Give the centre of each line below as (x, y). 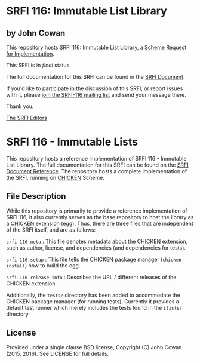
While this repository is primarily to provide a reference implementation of (97, 211)
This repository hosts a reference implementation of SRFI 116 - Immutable (96, 158)
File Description (36, 196)
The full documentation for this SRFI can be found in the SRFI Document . (96, 77)
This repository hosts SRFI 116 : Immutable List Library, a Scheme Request (96, 47)
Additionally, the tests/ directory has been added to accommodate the (93, 295)
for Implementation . (30, 54)
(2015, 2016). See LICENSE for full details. (58, 353)
